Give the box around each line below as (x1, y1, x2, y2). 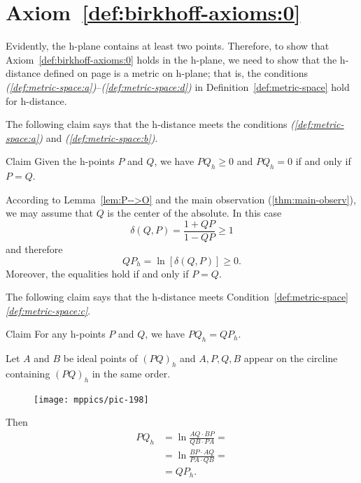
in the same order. (92, 366, 171, 380)
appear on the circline (243, 351, 338, 366)
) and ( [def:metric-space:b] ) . (38, 130, 158, 145)
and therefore (6, 241, 63, 256)
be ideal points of (63, 351, 138, 366)
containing (6, 366, 50, 380)
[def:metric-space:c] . (6, 303, 91, 317)
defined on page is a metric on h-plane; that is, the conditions (43, 66, 309, 80)
